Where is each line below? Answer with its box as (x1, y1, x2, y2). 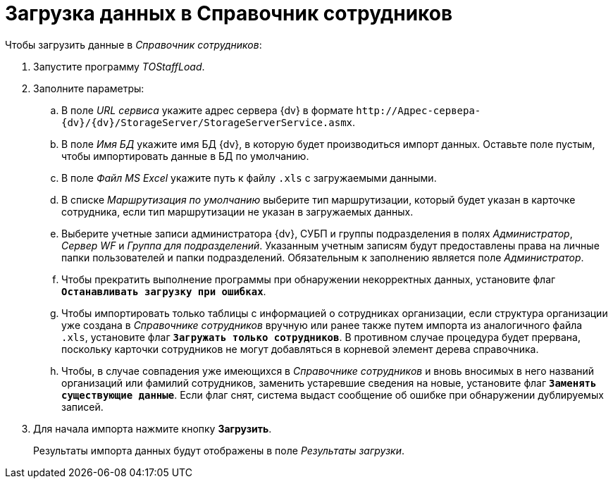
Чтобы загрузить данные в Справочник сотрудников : (5, 38, 262, 51)
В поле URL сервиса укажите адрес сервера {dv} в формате (61, 104, 354, 116)
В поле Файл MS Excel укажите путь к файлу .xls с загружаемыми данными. (61, 171, 437, 184)
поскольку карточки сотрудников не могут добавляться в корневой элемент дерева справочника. (61, 342, 539, 355)
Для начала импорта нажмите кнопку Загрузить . (33, 422, 272, 435)
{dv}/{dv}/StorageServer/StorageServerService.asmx (61, 116, 353, 128)
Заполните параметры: (33, 82, 144, 94)
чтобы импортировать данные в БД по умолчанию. (61, 149, 309, 162)
